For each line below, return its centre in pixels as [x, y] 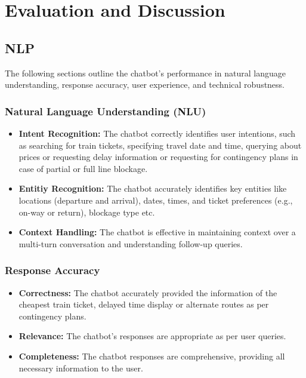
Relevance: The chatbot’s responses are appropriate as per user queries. [152, 336]
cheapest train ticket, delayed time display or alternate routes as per [144, 304]
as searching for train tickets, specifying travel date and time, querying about [160, 145]
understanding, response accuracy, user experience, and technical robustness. [145, 84]
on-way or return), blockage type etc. [87, 212]
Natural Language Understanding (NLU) [106, 111]
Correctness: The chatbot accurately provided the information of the [148, 292]
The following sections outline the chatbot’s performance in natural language [145, 73]
